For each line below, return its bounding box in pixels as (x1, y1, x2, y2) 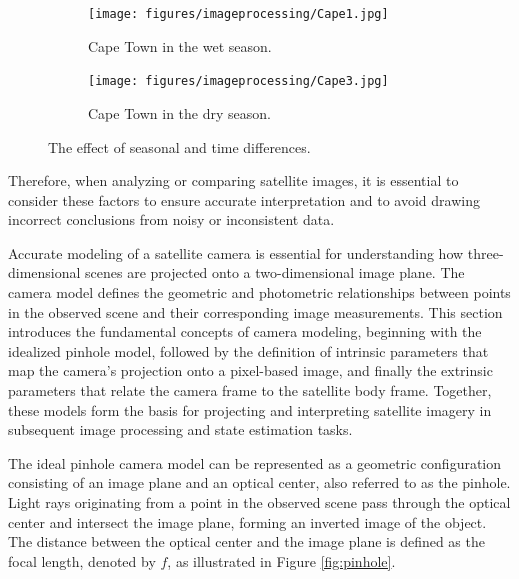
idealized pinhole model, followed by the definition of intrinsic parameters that (8, 340, 489, 361)
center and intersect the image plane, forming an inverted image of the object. (8, 511, 487, 532)
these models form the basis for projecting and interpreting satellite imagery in (8, 399, 492, 420)
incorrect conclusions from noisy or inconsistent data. (8, 209, 335, 230)
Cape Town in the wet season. (88, 35, 272, 56)
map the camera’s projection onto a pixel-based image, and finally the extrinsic (8, 360, 493, 381)
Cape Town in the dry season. (88, 102, 271, 123)
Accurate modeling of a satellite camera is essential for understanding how (8, 242, 464, 263)
